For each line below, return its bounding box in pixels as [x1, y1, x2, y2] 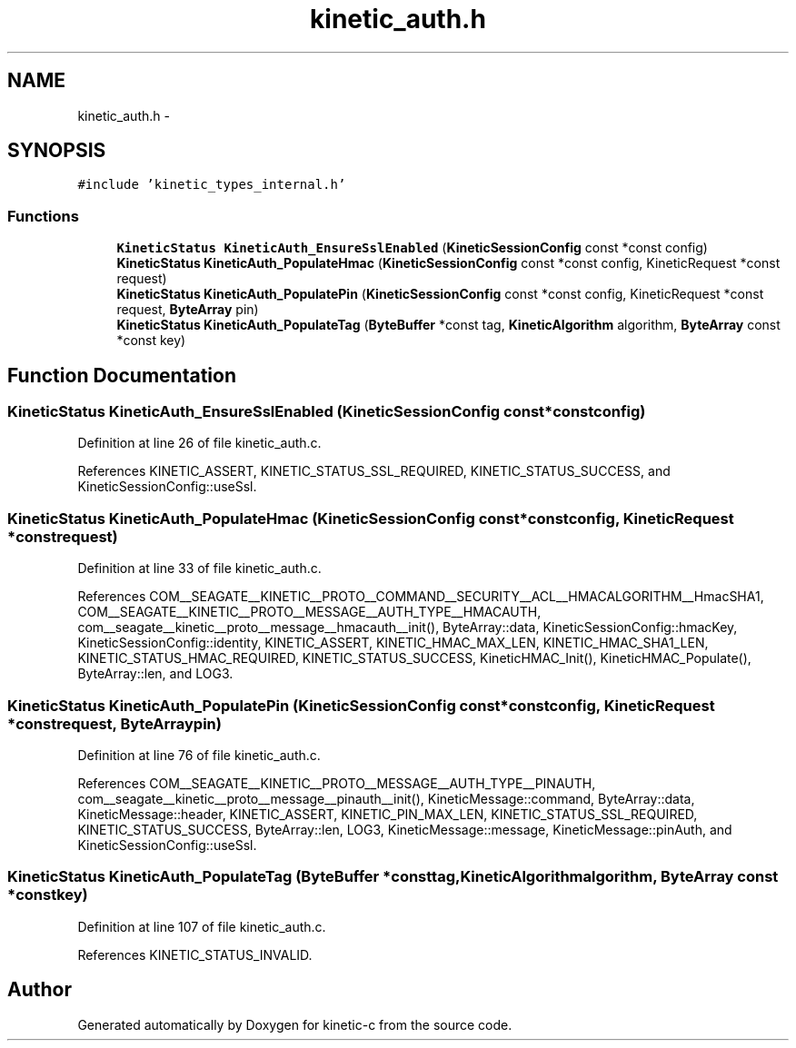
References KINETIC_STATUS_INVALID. [77, 946, 313, 963]
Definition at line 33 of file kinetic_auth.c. [77, 560, 322, 577]
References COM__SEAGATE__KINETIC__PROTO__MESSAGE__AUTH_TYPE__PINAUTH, [77, 775, 596, 791]
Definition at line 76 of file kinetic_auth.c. [77, 746, 321, 763]
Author [7, 978, 72, 1002]
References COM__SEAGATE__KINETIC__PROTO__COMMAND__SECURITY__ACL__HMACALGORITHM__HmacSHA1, [77, 588, 764, 605]
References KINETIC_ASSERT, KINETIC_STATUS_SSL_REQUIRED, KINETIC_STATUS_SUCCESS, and [77, 463, 671, 480]
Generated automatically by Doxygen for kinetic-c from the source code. [77, 1016, 512, 1033]
